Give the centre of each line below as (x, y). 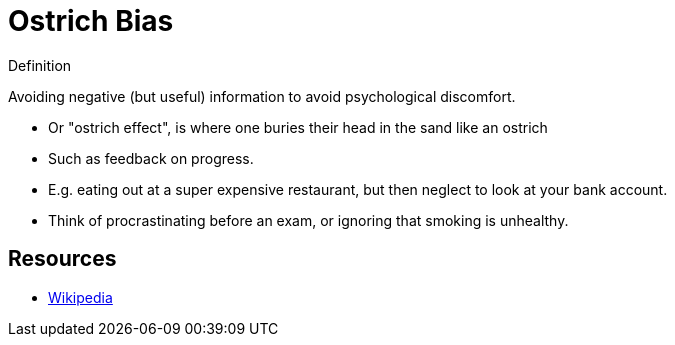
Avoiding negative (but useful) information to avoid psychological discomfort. (262, 96)
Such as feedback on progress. (151, 158)
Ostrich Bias (91, 21)
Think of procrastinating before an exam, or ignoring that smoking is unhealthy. (308, 220)
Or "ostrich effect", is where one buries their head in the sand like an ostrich (298, 127)
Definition (40, 65)
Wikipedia (80, 297)
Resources (62, 259)
